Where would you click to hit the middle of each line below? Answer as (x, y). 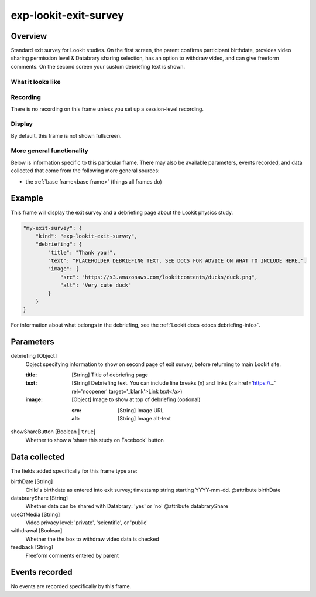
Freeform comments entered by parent (72, 555)
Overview (29, 36)
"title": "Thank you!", (82, 252)
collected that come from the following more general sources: (85, 171)
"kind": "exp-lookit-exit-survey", (86, 236)
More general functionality (50, 151)
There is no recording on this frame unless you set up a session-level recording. (107, 109)
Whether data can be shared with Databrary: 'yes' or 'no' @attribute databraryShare (127, 506)
